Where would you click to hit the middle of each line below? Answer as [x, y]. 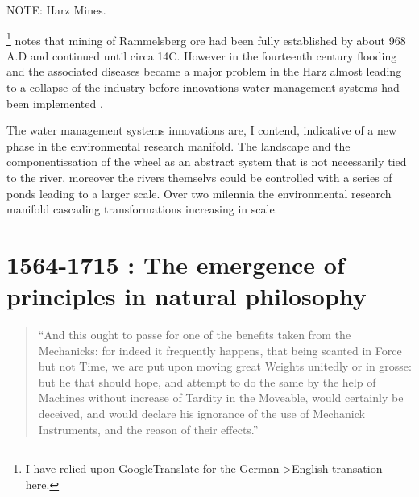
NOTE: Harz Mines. [56, 10]
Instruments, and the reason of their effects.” [148, 429]
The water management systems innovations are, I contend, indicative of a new [202, 130]
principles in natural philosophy [187, 296]
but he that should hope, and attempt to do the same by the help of [207, 381]
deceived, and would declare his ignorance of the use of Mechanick [201, 414]
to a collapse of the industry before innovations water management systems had [203, 87]
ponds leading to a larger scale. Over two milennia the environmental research [199, 193]
